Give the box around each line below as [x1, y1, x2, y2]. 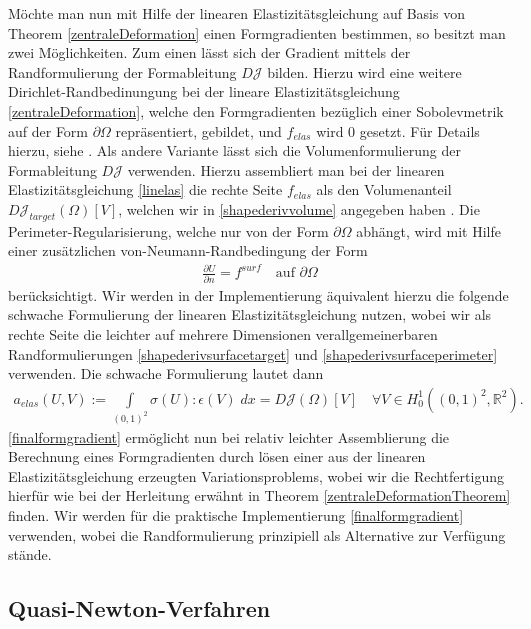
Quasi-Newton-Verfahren [8, 593, 271, 624]
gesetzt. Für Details [359, 120, 480, 141]
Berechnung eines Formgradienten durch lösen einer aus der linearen [8, 446, 426, 467]
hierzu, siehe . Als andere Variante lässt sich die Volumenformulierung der [8, 140, 461, 161]
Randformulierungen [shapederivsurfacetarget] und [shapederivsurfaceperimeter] [8, 343, 498, 364]
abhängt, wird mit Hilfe [356, 220, 501, 241]
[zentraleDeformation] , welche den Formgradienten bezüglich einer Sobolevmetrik [8, 100, 504, 121]
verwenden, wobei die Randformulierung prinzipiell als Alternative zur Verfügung [8, 524, 506, 545]
